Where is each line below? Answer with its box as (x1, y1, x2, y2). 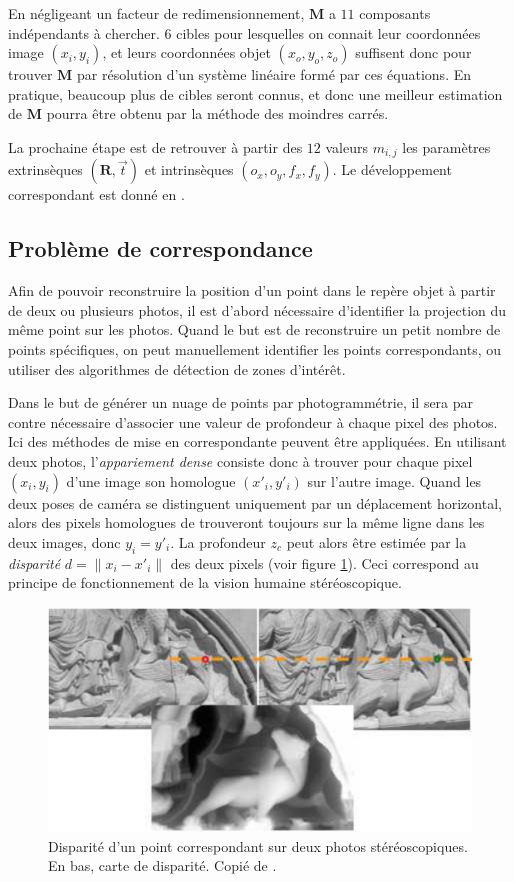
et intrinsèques (144, 159, 234, 180)
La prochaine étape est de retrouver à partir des (8, 136, 303, 157)
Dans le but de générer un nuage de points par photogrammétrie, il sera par (8, 392, 474, 413)
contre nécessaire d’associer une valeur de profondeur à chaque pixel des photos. (8, 411, 498, 432)
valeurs (325, 136, 369, 157)
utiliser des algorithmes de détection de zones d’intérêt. (8, 358, 346, 379)
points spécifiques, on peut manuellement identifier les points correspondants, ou (8, 339, 502, 359)
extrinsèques (8, 159, 83, 180)
